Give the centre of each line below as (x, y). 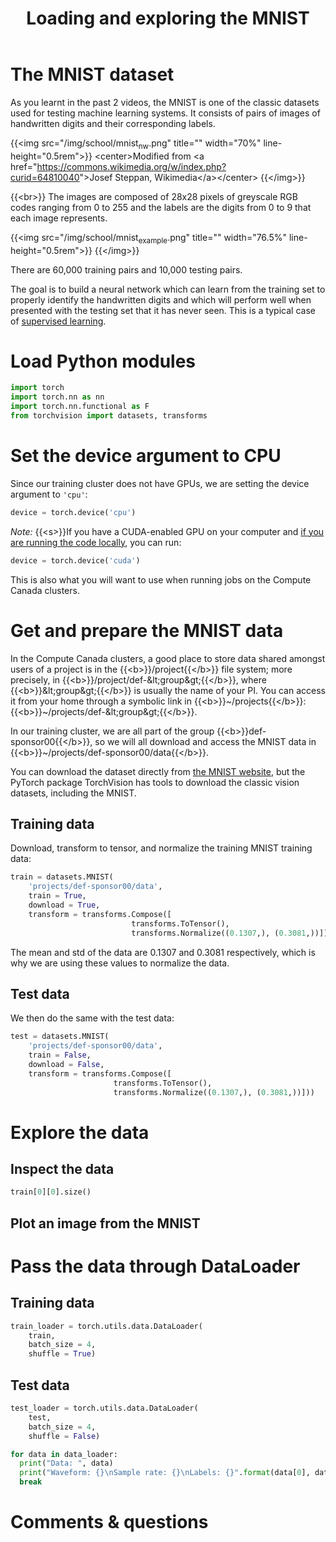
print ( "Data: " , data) (66, 1463)
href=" (24, 166)
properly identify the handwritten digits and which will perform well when (161, 299)
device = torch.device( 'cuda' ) (75, 560)
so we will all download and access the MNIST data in (205, 741)
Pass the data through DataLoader (155, 1266)
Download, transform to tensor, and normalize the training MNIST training (161, 848)
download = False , (66, 1064)
